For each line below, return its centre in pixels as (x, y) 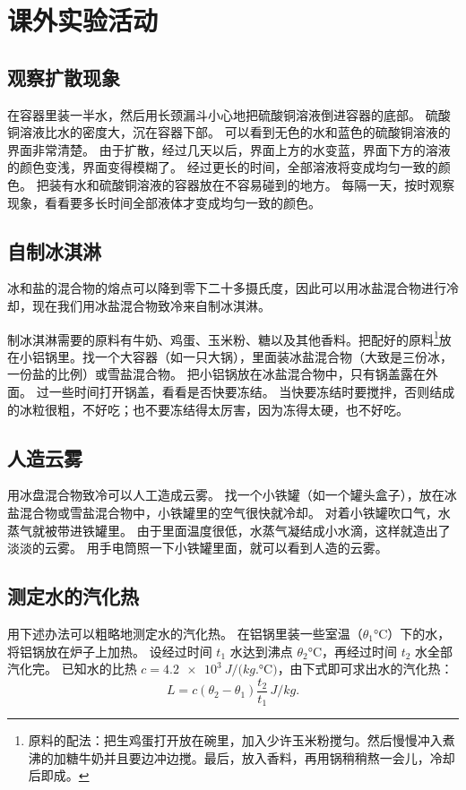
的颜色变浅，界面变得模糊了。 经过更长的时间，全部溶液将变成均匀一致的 (223, 167)
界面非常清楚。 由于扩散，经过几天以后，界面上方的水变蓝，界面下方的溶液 (229, 149)
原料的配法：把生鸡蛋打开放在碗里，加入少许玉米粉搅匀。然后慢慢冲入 (235, 740)
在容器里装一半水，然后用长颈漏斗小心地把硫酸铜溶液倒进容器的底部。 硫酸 (229, 114)
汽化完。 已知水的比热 (72, 669)
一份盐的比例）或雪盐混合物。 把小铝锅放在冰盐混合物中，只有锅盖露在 (216, 374)
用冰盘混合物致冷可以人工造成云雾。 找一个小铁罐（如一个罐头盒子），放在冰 (232, 495)
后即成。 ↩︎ (59, 775)
